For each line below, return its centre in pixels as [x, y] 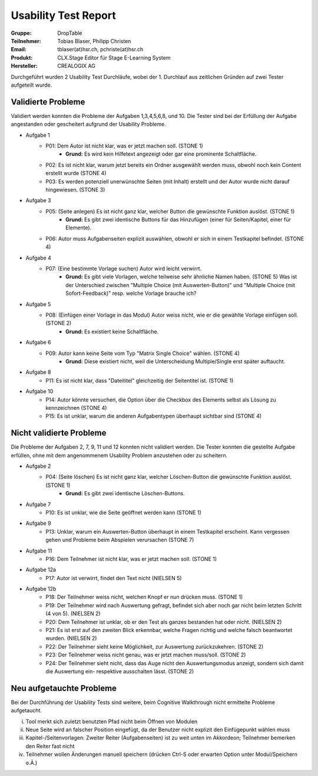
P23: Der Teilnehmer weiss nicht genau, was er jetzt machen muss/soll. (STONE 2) [146, 655]
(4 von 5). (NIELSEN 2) [73, 614]
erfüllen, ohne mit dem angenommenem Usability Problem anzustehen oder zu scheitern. [119, 455]
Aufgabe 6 [38, 343]
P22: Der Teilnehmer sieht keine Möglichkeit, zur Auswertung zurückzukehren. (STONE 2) [155, 646]
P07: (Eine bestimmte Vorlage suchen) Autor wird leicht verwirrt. [124, 269]
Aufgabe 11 [39, 551]
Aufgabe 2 [38, 466]
